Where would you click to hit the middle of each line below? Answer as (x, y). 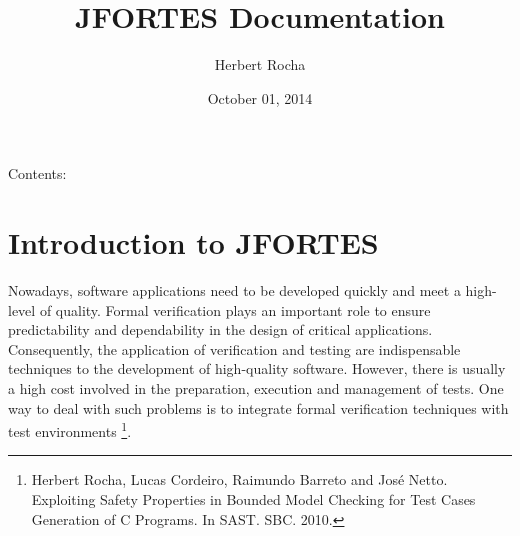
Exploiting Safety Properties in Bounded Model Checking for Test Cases (253, 499)
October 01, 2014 (260, 97)
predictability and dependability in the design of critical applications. (220, 329)
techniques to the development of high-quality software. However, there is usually (257, 368)
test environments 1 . (70, 429)
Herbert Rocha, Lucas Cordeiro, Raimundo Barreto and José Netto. (239, 479)
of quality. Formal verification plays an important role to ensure (235, 309)
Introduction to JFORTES (193, 242)
